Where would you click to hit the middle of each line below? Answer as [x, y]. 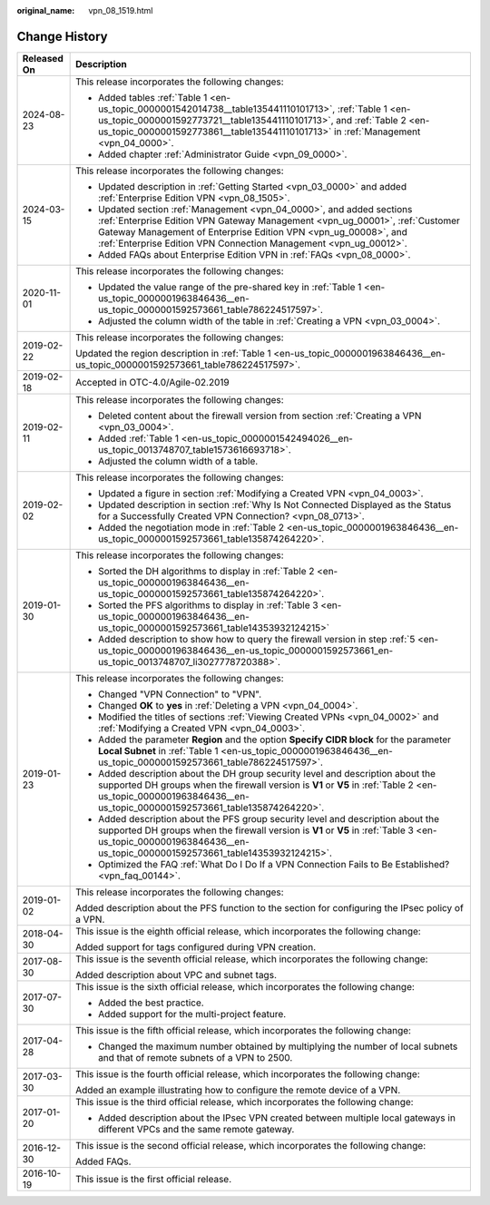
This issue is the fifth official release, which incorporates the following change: [244, 1030]
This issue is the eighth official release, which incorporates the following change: [248, 931]
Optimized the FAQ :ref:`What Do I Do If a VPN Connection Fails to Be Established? [274, 864]
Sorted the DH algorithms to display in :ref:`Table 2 [206, 571]
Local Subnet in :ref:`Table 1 [158, 750]
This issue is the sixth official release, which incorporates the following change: [245, 986]
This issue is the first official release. [154, 1179]
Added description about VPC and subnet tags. [176, 975]
